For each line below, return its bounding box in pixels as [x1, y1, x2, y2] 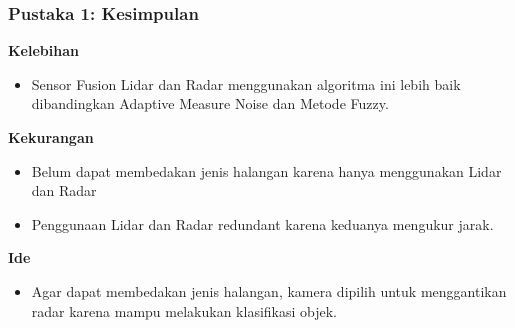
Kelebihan [8, 40, 79, 61]
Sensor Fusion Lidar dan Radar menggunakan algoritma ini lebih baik [31, 73, 461, 94]
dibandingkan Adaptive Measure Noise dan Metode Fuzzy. [31, 93, 389, 114]
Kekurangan [8, 127, 94, 147]
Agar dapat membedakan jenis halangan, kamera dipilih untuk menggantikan [31, 280, 507, 301]
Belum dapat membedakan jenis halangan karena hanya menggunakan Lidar [31, 160, 502, 181]
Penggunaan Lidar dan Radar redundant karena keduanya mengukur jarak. [31, 213, 494, 234]
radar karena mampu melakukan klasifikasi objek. [31, 300, 337, 321]
